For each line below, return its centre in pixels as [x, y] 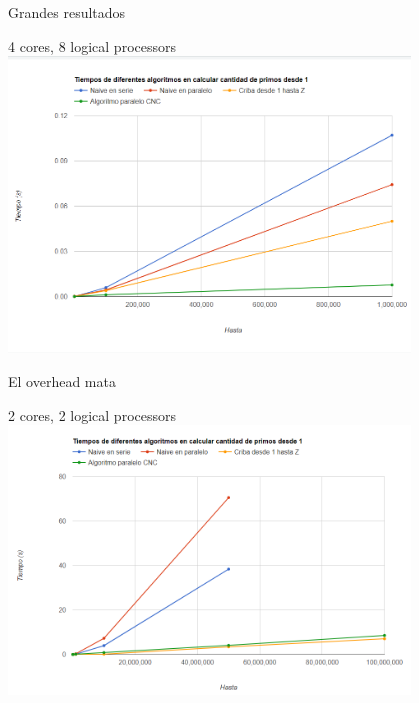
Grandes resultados [67, 12]
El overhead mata [62, 380]
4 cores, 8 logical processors [92, 45]
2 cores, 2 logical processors [92, 414]
